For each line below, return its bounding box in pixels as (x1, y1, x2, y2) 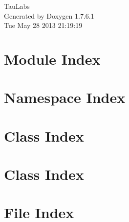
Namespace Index (4, 87, 126, 107)
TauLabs (4, 1, 30, 11)
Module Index (4, 49, 101, 69)
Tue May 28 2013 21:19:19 (4, 20, 83, 30)
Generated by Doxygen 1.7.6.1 (4, 10, 94, 21)
